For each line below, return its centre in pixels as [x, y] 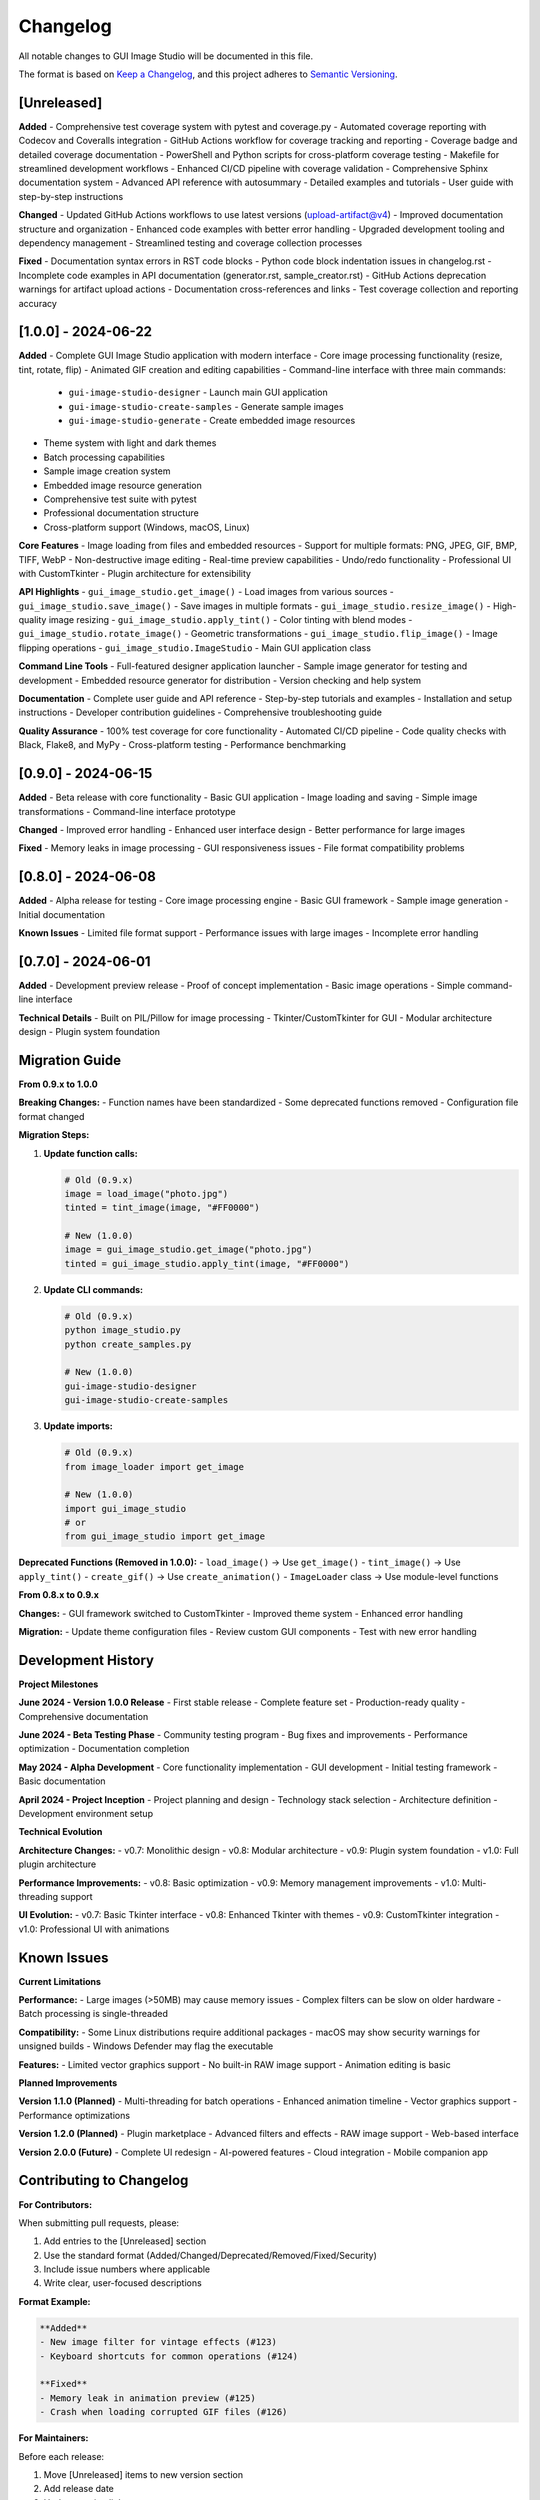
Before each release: [61, 2456]
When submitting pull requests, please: [99, 2222]
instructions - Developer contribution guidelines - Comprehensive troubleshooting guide [200, 712]
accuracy [37, 303]
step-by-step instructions [71, 196]
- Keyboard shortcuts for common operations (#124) [169, 2356]
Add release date [79, 2489]
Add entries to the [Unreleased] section [125, 2241]
